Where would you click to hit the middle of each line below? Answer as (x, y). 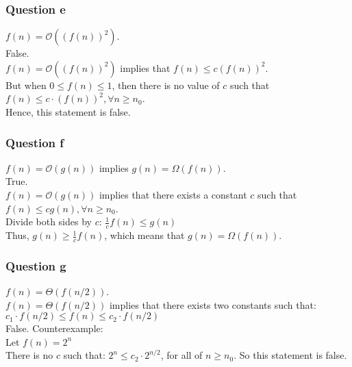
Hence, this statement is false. (68, 112)
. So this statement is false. (290, 355)
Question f (35, 142)
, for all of (181, 355)
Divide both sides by (49, 222)
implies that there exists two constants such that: (213, 304)
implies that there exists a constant (173, 194)
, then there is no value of (166, 85)
